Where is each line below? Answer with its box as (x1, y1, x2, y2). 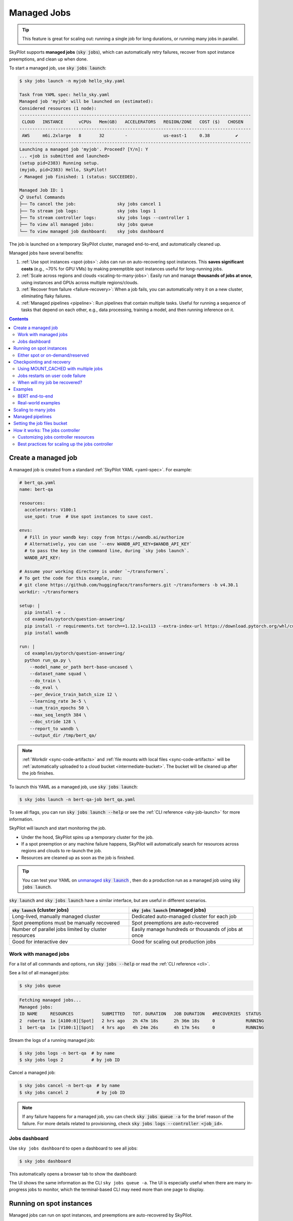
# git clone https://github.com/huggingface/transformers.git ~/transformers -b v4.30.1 (19, 582, 239, 588)
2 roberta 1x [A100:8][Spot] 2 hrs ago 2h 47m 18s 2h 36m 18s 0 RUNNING (19, 1018, 264, 1023)
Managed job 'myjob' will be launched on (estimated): (19, 99, 153, 105)
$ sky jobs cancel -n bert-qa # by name (19, 1083, 120, 1089)
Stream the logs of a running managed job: (9, 1037, 95, 1043)
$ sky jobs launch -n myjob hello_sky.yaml (19, 78, 126, 84)
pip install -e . (24, 610, 66, 615)
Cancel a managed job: (9, 1070, 56, 1075)
